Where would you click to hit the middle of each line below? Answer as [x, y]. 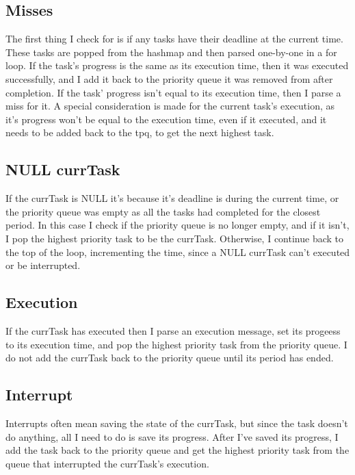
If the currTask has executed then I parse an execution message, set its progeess [173, 330]
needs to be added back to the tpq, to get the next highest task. [140, 132]
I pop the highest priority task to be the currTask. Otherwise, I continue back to [175, 238]
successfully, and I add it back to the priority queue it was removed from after [169, 78]
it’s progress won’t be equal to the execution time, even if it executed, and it [166, 119]
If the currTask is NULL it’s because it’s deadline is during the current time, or [172, 198]
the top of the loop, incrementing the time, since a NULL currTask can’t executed [178, 252]
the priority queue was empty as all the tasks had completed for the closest [163, 211]
